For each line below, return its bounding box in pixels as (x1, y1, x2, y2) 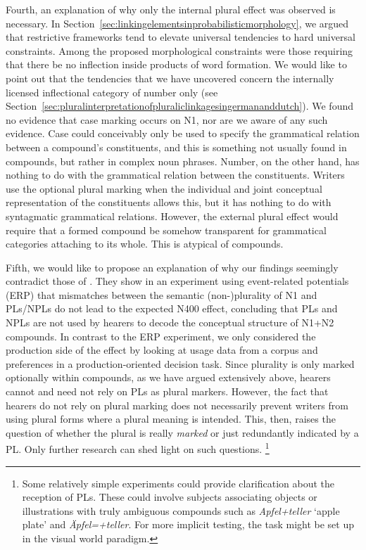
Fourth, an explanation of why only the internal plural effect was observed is (6, 2, 336, 16)
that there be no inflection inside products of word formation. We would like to (6, 57, 347, 72)
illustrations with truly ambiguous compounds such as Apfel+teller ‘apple (22, 503, 340, 518)
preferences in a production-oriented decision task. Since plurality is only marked (6, 356, 355, 371)
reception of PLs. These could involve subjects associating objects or (22, 490, 317, 504)
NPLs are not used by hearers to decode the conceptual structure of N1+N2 (6, 315, 334, 330)
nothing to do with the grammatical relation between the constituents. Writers (6, 167, 345, 182)
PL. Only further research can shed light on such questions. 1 (6, 440, 270, 456)
